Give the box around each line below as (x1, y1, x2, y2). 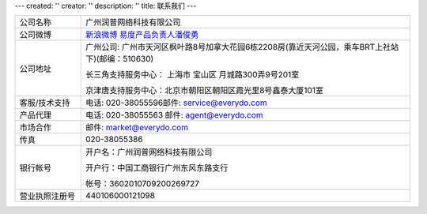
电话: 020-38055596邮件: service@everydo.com (85, 97, 268, 108)
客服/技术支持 (19, 97, 70, 108)
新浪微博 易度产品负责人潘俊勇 (85, 29, 199, 40)
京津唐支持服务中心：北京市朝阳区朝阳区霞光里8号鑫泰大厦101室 (85, 85, 324, 96)
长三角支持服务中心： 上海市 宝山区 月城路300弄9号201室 (85, 69, 300, 81)
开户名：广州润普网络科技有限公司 (85, 147, 213, 158)
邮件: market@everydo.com (85, 122, 189, 133)
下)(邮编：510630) (85, 54, 154, 65)
